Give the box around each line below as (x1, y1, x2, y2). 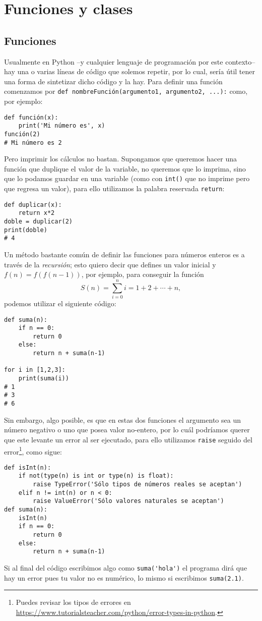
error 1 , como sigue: (4, 444, 62, 457)
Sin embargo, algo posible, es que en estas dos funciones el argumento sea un (4, 414, 241, 425)
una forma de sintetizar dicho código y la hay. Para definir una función (4, 76, 223, 86)
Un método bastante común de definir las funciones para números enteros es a (4, 249, 245, 260)
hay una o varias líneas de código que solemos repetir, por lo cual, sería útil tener (4, 66, 255, 77)
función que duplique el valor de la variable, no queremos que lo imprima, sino (4, 163, 246, 174)
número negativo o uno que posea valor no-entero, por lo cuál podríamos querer (4, 424, 250, 435)
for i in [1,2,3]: (4, 366, 65, 374)
